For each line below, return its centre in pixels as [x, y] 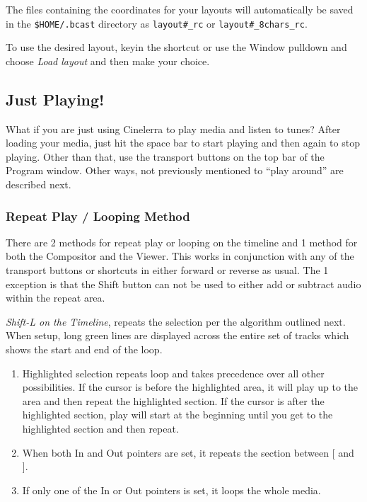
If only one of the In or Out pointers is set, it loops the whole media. [171, 490]
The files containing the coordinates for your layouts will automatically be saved [180, 9]
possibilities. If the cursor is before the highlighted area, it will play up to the [190, 387]
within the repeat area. [56, 298]
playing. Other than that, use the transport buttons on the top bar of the [165, 156]
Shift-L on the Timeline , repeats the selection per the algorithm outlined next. [176, 321]
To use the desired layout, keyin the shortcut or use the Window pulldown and [176, 47]
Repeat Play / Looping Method [98, 216]
